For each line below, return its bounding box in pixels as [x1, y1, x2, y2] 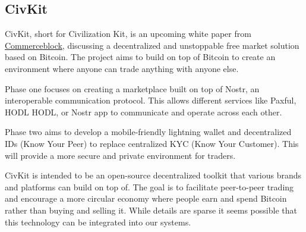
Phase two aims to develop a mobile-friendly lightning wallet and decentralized [5, 126, 292, 138]
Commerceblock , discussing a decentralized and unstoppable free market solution [5, 39, 299, 51]
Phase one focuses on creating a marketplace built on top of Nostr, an [5, 82, 260, 95]
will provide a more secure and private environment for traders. [5, 149, 236, 161]
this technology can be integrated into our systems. [5, 215, 191, 228]
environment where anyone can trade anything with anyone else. [5, 62, 239, 74]
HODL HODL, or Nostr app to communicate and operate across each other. [5, 105, 282, 118]
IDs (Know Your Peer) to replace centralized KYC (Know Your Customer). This [5, 137, 299, 149]
